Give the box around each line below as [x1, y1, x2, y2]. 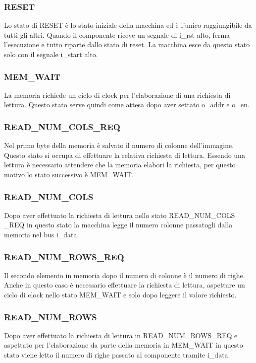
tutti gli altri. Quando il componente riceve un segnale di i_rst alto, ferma [4, 29, 230, 40]
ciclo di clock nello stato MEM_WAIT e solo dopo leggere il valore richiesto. [4, 290, 237, 299]
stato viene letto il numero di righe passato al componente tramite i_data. [4, 350, 230, 360]
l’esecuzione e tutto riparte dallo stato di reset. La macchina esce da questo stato [4, 39, 250, 50]
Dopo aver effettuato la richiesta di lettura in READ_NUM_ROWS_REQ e [4, 330, 238, 340]
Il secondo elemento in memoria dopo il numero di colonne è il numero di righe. [4, 270, 245, 280]
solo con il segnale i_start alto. [4, 49, 98, 59]
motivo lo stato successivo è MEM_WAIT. [4, 169, 134, 179]
